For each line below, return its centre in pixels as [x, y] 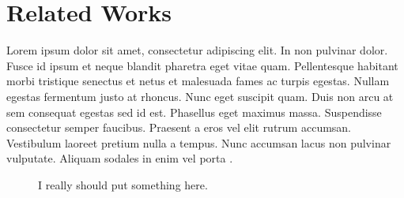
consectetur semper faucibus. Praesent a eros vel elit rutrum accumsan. [179, 127]
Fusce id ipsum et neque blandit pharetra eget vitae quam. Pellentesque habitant [202, 65]
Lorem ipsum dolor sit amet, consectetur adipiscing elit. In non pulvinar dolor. [197, 50]
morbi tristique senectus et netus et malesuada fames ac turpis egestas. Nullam [198, 81]
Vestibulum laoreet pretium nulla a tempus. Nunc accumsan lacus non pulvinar [199, 142]
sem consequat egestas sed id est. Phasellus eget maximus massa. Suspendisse [194, 112]
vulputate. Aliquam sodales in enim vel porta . [120, 158]
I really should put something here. [123, 184]
